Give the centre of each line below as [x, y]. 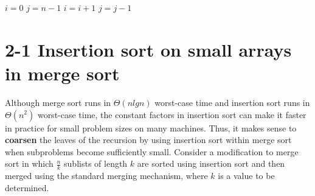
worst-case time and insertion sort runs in [232, 102]
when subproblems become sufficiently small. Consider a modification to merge [152, 151]
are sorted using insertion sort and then [211, 163]
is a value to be [246, 176]
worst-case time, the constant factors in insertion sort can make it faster [172, 114]
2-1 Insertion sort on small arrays [148, 49]
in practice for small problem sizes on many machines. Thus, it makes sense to [151, 128]
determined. [27, 187]
